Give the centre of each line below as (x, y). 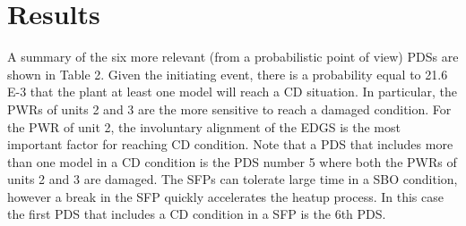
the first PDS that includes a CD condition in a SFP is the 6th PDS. (197, 214)
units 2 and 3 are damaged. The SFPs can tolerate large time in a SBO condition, (233, 179)
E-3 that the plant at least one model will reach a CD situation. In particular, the (232, 92)
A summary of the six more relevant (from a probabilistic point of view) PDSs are (233, 57)
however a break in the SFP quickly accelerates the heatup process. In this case (225, 196)
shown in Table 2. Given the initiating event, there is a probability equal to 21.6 (228, 74)
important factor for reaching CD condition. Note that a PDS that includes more (230, 144)
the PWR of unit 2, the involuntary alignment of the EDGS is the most (204, 126)
